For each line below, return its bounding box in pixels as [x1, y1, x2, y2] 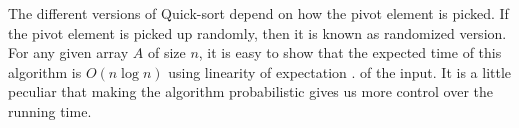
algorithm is [8, 61, 82, 82]
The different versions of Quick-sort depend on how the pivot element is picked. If [8, 3, 509, 23]
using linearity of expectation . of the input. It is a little [168, 61, 512, 82]
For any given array [8, 42, 129, 63]
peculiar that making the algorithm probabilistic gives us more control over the [8, 81, 494, 102]
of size [147, 42, 186, 63]
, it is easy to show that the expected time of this [198, 42, 502, 63]
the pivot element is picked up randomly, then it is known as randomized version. [8, 22, 507, 43]
